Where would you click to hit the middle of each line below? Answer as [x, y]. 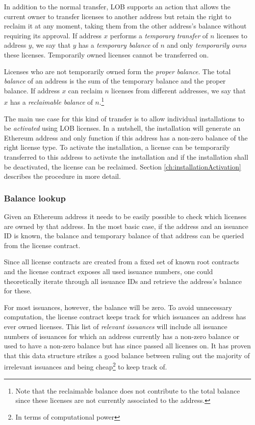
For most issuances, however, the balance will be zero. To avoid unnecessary [118, 307]
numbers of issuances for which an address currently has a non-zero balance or [122, 336]
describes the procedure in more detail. [63, 176]
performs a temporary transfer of [159, 35]
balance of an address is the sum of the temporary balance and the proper [115, 81]
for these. [18, 291]
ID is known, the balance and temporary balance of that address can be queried [124, 236]
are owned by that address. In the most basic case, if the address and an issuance [126, 226]
